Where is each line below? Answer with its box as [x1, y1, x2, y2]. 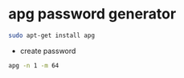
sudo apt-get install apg [8, 31, 95, 39]
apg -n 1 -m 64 [8, 61, 59, 69]
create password [19, 46, 76, 55]
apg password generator [8, 5, 177, 23]
